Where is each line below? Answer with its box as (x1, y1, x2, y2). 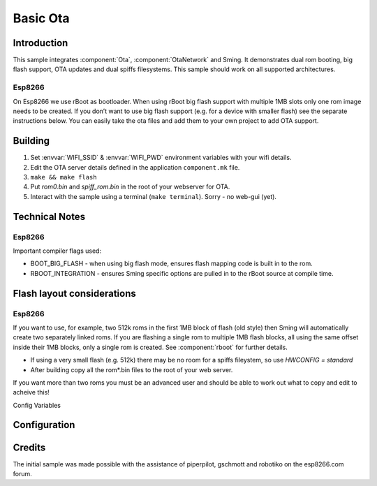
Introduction (13, 37, 68, 49)
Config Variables (13, 401, 61, 409)
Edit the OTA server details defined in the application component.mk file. (30, 163, 240, 171)
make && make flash (30, 173, 97, 182)
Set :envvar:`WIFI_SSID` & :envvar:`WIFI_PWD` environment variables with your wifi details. (30, 154, 292, 162)
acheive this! (13, 388, 50, 397)
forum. (13, 469, 33, 478)
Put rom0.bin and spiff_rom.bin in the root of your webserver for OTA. (30, 182, 230, 191)
